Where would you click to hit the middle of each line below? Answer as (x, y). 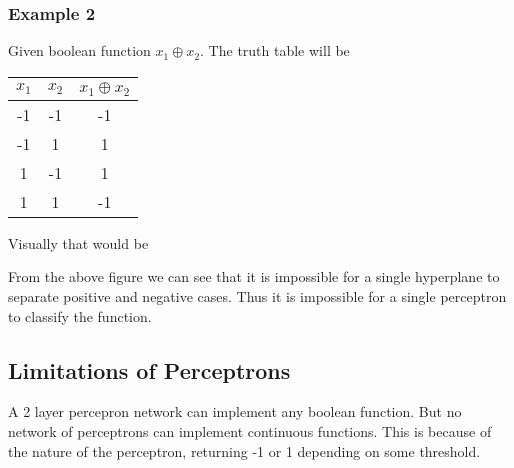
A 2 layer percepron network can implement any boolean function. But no (235, 411)
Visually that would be (78, 242)
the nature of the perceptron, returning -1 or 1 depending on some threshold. (244, 450)
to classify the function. (80, 315)
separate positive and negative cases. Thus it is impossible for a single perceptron (257, 295)
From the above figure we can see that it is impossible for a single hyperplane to (254, 276)
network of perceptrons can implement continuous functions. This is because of (250, 430)
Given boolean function (79, 50)
